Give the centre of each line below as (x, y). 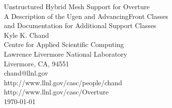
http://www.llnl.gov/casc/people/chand (63, 82)
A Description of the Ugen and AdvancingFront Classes (86, 16)
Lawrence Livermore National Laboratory (66, 54)
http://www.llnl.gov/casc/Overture (56, 92)
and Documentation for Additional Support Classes (80, 25)
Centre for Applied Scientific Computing (64, 44)
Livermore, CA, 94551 (37, 63)
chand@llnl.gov (26, 73)
